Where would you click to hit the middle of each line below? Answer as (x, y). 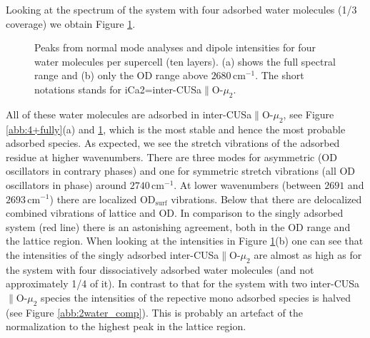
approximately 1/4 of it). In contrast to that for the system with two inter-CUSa (183, 283)
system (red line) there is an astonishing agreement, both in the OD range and (178, 226)
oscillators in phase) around (66, 184)
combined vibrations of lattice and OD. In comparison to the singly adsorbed (175, 213)
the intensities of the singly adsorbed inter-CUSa (112, 254)
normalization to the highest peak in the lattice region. (126, 326)
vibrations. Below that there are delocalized (266, 199)
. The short (280, 75)
